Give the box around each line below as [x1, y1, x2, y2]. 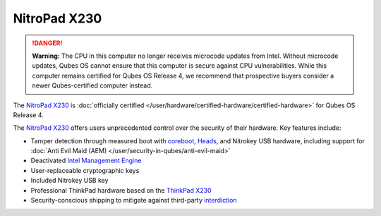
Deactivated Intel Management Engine [30, 156, 142, 165]
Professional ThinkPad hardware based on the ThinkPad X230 [30, 186, 212, 194]
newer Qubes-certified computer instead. [32, 81, 153, 90]
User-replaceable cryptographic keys [30, 166, 140, 174]
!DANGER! [32, 39, 63, 47]
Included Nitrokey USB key [30, 176, 109, 185]
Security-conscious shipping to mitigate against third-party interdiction [30, 196, 237, 205]
